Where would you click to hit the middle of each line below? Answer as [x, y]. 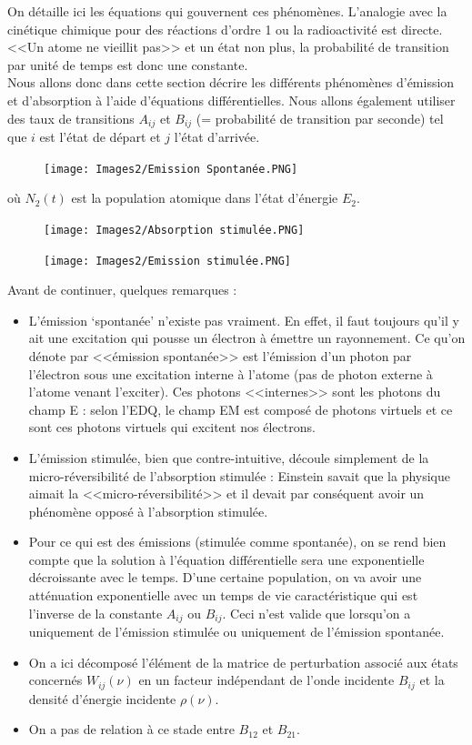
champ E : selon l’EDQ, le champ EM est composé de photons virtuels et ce [241, 409]
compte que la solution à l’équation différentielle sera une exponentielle [226, 559]
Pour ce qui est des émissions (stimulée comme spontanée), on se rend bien [237, 542]
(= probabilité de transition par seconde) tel [320, 118]
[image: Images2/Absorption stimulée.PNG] [174, 230]
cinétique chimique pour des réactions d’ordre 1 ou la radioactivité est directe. [225, 29]
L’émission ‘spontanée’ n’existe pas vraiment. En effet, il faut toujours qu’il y [244, 320]
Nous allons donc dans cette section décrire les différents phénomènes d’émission [231, 82]
